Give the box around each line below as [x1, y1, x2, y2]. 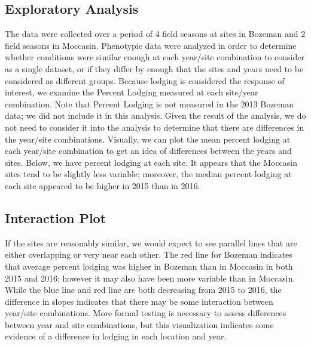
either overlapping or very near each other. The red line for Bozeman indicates [5, 248, 292, 261]
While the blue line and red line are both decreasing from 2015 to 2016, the [5, 283, 282, 296]
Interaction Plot [5, 208, 106, 227]
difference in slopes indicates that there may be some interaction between [5, 295, 273, 307]
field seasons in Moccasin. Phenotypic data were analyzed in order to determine [5, 39, 297, 51]
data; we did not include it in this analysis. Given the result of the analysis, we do [5, 109, 306, 122]
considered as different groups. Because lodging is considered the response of [5, 74, 285, 86]
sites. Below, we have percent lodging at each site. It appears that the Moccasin [5, 156, 298, 168]
